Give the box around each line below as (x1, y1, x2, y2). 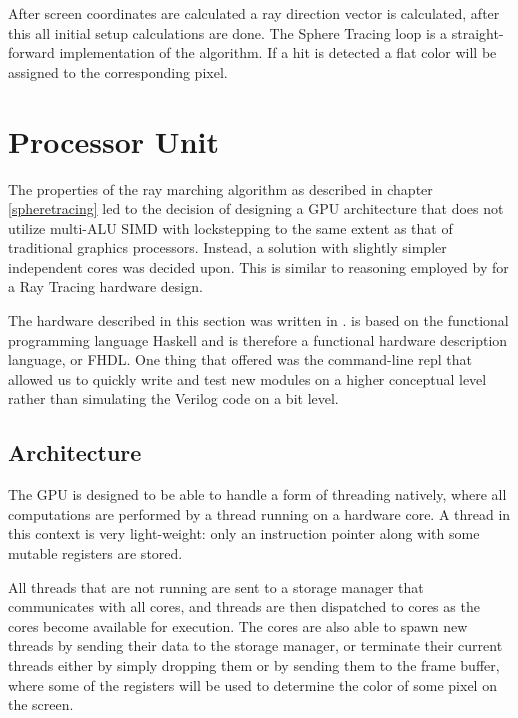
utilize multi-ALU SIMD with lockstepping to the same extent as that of (8, 217, 453, 238)
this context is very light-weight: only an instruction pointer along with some (8, 523, 480, 544)
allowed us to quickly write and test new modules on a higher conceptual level (8, 368, 487, 389)
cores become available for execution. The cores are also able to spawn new (8, 615, 468, 636)
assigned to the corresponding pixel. (8, 61, 228, 82)
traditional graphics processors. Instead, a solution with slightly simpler (8, 237, 447, 258)
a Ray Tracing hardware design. (8, 276, 203, 297)
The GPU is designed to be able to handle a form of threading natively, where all (8, 484, 507, 505)
